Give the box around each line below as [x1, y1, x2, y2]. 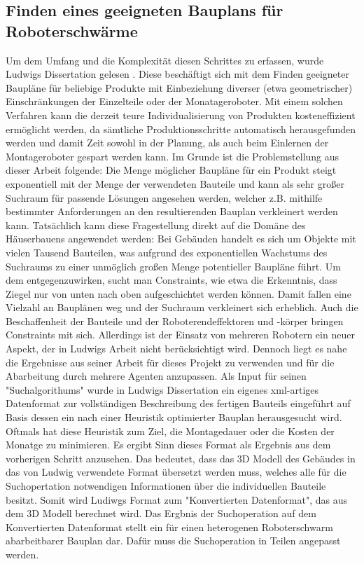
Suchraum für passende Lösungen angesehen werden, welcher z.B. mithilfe [6, 190, 323, 205]
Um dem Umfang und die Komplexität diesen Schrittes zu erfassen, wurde [6, 53, 324, 67]
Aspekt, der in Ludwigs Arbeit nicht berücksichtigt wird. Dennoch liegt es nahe [6, 341, 347, 356]
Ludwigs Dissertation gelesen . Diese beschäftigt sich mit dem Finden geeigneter [6, 67, 349, 81]
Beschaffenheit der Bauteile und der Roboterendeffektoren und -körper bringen [6, 313, 344, 328]
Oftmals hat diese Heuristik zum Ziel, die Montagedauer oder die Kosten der [6, 423, 335, 438]
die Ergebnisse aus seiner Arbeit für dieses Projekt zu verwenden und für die [6, 355, 335, 369]
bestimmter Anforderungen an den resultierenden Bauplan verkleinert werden [6, 204, 338, 219]
